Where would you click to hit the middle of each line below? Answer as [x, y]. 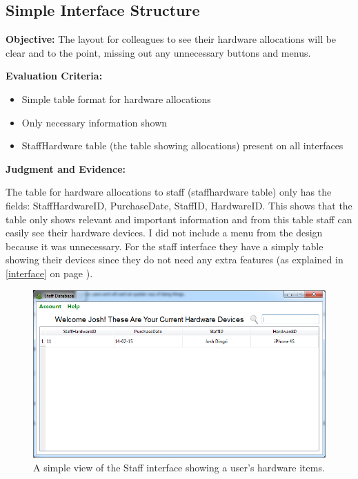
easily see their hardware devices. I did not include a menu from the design [164, 233]
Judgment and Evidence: [66, 168]
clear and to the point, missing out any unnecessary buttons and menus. [158, 52]
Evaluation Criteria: [54, 76]
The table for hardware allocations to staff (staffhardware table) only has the [169, 192]
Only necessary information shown [95, 122]
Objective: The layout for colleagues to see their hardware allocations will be [171, 39]
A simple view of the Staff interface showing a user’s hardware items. [179, 467]
